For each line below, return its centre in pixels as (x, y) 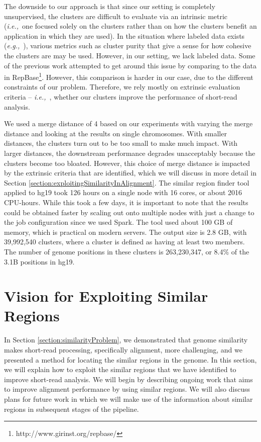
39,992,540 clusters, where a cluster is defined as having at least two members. (124, 242)
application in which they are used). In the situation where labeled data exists (124, 35)
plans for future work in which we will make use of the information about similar (128, 399)
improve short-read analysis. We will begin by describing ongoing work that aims (128, 379)
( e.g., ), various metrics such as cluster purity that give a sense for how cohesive (128, 46)
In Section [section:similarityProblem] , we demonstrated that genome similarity (126, 340)
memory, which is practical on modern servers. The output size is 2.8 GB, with (125, 232)
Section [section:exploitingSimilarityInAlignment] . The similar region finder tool (127, 182)
